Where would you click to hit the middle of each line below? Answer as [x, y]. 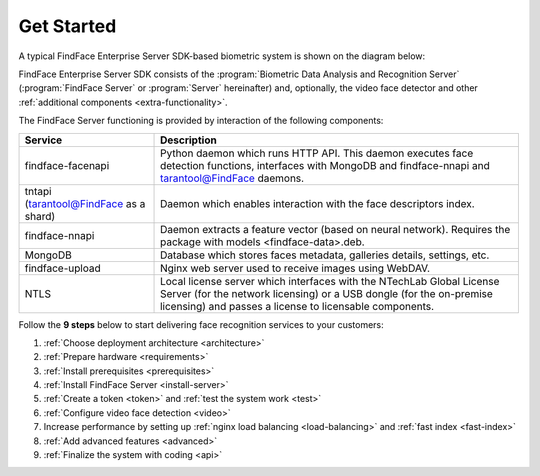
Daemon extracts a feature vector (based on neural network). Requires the [335, 229]
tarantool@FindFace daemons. [232, 178]
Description [188, 140]
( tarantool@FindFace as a [85, 203]
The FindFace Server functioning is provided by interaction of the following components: [201, 121]
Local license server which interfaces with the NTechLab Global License [330, 281]
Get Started [67, 26]
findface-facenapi [67, 165]
